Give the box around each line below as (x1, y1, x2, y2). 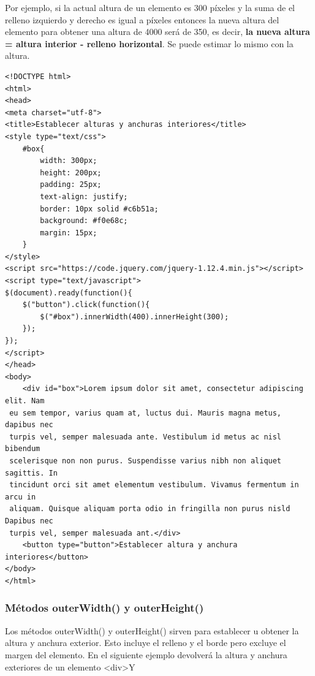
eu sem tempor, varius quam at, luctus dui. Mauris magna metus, (9, 408, 282, 417)
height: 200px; (40, 168, 102, 177)
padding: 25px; (40, 180, 102, 189)
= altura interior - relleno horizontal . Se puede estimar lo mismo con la (5, 37, 294, 50)
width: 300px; (40, 156, 97, 165)
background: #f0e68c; (40, 216, 128, 226)
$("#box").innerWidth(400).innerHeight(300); (40, 312, 229, 321)
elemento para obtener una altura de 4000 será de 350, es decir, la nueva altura (5, 25, 310, 38)
